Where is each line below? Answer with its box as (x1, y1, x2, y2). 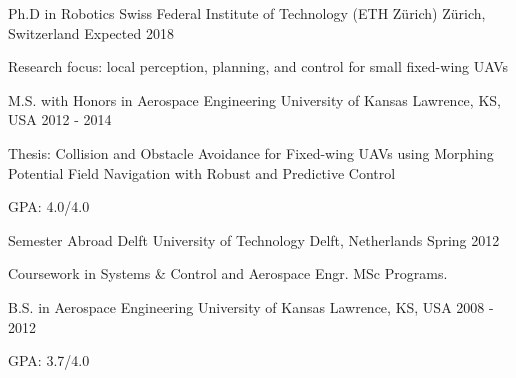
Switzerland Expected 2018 (8, 22, 174, 43)
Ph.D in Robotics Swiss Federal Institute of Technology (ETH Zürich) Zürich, (8, 3, 486, 23)
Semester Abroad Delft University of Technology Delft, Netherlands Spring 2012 (8, 229, 500, 250)
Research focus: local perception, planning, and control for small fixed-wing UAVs (8, 56, 509, 77)
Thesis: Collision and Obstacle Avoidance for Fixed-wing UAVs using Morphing (8, 142, 494, 163)
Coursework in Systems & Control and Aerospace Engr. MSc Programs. (8, 263, 448, 284)
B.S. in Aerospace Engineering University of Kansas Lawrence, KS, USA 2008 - (8, 296, 494, 317)
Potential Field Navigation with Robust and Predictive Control (8, 162, 396, 183)
